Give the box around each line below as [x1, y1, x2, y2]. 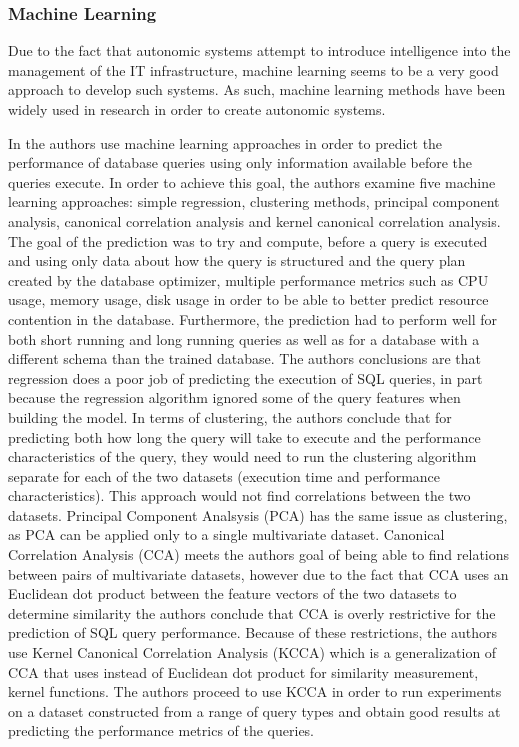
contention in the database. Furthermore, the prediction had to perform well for [8, 308, 498, 329]
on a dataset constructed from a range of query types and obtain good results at [8, 700, 501, 721]
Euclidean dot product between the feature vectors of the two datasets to [8, 583, 457, 604]
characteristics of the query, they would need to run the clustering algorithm [8, 446, 477, 467]
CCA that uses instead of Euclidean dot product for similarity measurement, [8, 661, 479, 682]
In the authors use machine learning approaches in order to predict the [8, 132, 443, 153]
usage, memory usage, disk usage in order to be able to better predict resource [8, 289, 489, 310]
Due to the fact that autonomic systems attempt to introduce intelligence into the [8, 40, 511, 61]
